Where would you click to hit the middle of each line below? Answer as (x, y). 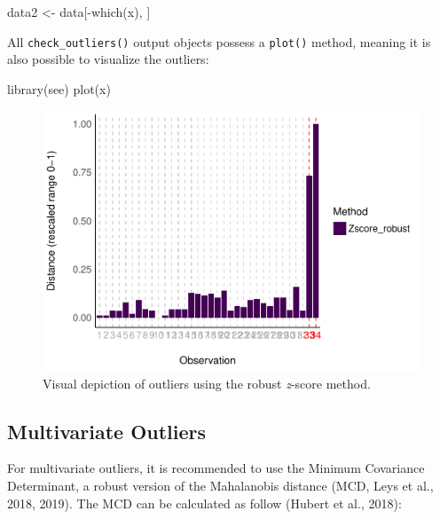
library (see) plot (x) (59, 88)
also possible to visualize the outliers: (108, 59)
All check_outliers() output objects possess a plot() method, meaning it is (219, 41)
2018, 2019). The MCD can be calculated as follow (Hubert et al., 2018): (204, 503)
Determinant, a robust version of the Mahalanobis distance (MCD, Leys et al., (220, 485)
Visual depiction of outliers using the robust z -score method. (207, 383)
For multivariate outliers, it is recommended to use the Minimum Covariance (216, 468)
